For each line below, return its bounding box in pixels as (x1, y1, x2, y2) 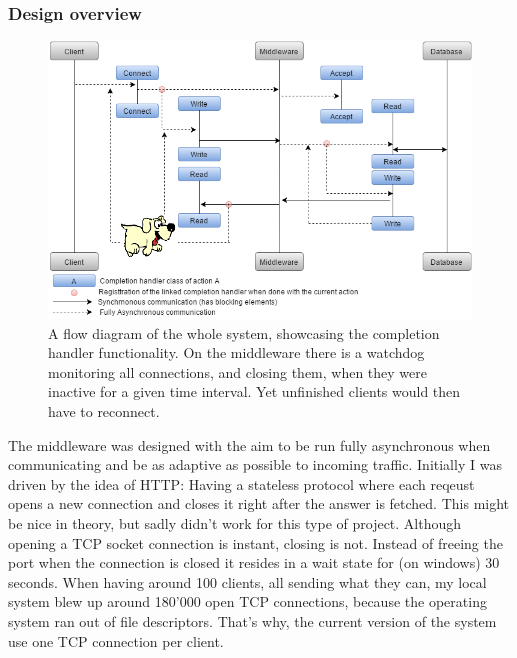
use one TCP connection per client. (8, 630, 224, 651)
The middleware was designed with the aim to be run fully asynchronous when (8, 434, 491, 455)
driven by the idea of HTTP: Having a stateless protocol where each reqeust (8, 473, 475, 494)
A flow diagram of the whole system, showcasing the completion (48, 322, 440, 343)
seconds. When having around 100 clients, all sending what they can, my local (8, 571, 487, 592)
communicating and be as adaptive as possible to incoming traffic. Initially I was (8, 454, 502, 475)
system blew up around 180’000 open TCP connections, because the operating (8, 591, 487, 612)
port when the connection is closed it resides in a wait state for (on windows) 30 (8, 552, 500, 573)
